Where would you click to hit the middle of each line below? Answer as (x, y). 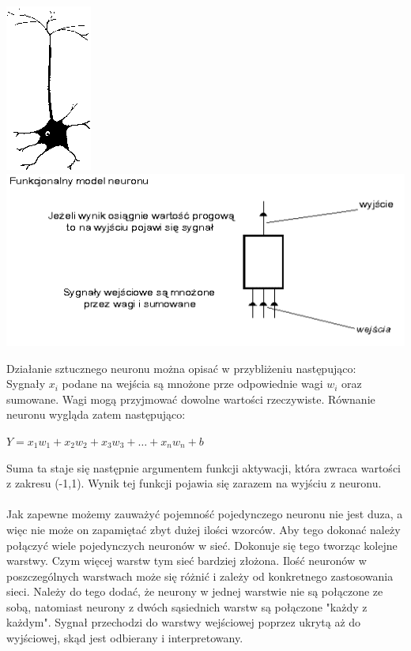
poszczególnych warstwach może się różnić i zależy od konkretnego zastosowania (200, 576)
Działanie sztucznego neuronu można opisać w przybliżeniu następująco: (181, 368)
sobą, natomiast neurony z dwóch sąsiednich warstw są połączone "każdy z (187, 606)
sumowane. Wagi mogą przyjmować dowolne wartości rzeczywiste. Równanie (191, 399)
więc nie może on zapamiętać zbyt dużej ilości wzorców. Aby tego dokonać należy (204, 529)
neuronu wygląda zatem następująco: (96, 414)
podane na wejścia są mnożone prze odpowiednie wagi (192, 384)
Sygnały (26, 384)
